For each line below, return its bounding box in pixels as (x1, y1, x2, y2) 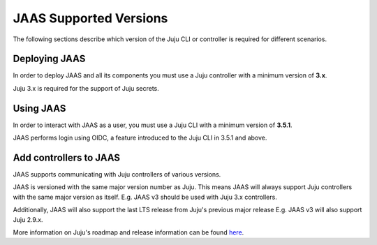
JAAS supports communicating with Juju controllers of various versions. (13, 170, 221, 179)
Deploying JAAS (13, 53, 86, 65)
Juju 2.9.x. (13, 215, 43, 223)
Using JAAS (13, 102, 66, 114)
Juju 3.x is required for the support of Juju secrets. (13, 84, 160, 92)
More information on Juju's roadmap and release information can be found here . (13, 228, 244, 237)
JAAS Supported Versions (13, 10, 168, 26)
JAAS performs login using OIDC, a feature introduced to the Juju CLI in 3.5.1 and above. (13, 133, 267, 142)
